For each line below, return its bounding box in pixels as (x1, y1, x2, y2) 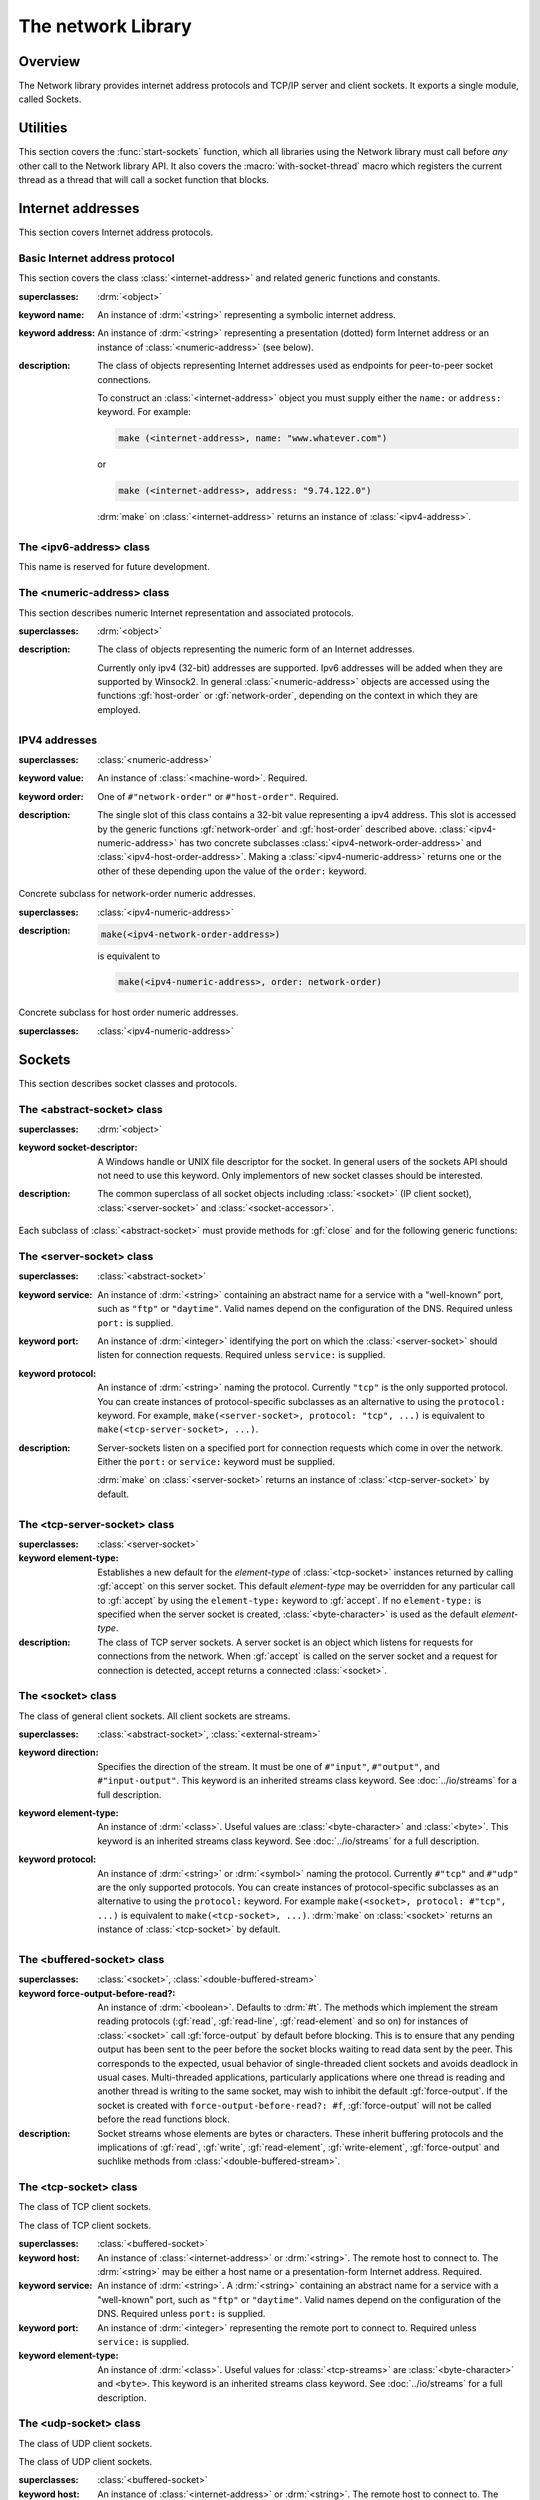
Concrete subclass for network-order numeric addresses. (18, 888, 256, 900)
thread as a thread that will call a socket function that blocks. (18, 174, 270, 186)
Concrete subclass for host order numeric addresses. (18, 1006, 239, 1019)
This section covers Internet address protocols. (18, 226, 214, 239)
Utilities (18, 120, 68, 137)
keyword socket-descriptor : (18, 1141, 138, 1154)
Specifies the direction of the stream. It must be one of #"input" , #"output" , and (97, 1760, 440, 1772)
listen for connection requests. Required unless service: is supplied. (97, 1349, 386, 1361)
